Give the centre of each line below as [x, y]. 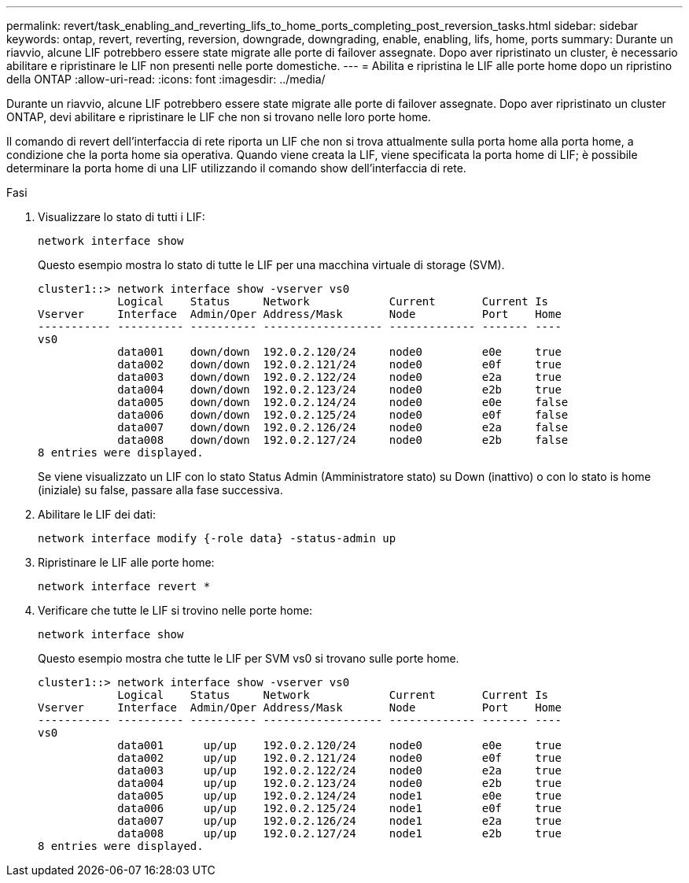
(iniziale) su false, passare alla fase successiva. [160, 490]
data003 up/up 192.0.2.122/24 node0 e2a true [339, 770]
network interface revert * [124, 586]
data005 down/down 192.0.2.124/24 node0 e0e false [343, 402]
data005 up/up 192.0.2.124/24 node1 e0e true [339, 796]
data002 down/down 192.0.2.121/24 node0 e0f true [339, 364]
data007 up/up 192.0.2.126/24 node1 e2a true [339, 821]
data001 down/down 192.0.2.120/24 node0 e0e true [339, 352]
